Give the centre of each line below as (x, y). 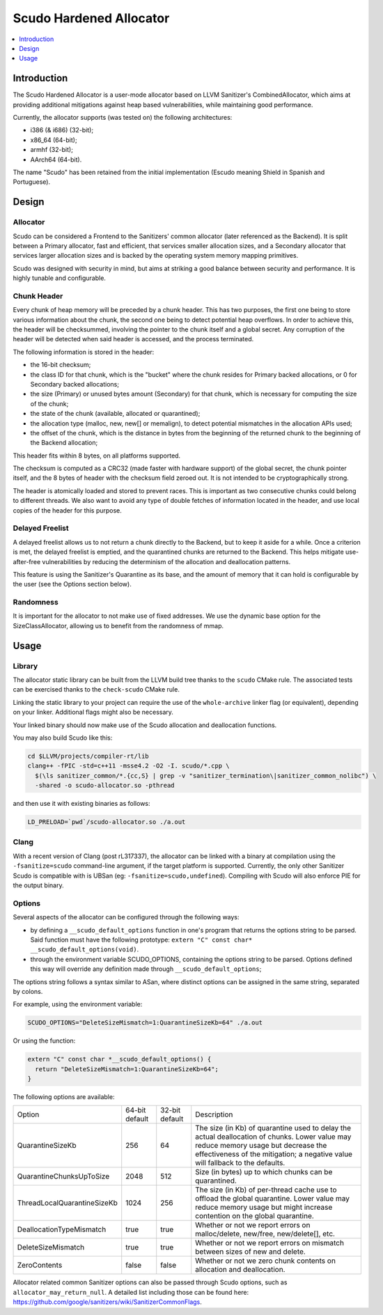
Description (214, 1114)
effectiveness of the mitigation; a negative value (274, 1154)
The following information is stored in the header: (84, 352)
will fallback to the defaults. (240, 1163)
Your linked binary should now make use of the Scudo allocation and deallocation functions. (145, 725)
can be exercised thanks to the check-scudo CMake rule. (96, 690)
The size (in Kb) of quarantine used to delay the (273, 1128)
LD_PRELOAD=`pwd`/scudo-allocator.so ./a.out (107, 822)
